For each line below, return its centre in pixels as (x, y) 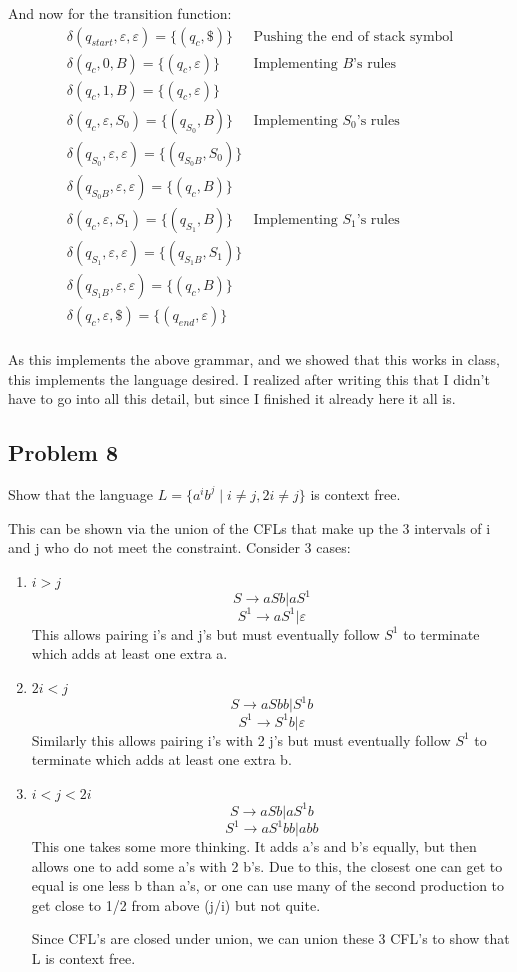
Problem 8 (63, 452)
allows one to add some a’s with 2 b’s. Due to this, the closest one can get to (267, 865)
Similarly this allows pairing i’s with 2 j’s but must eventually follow (241, 739)
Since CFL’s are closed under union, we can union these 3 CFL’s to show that (270, 938)
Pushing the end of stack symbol (353, 36)
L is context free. (83, 958)
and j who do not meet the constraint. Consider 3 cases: (179, 547)
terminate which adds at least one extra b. (161, 759)
